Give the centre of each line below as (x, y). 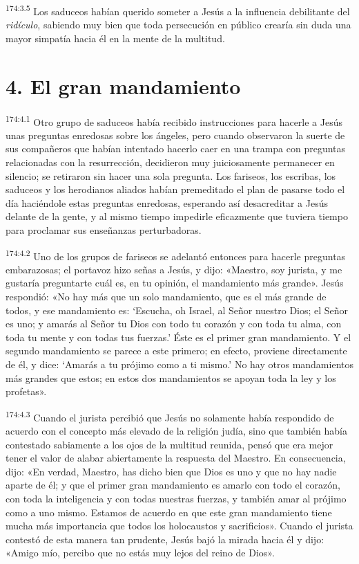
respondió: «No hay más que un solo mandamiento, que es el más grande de (166, 296)
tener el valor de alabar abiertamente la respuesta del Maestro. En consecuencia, (176, 458)
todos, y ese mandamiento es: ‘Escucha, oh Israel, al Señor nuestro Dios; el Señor (177, 310)
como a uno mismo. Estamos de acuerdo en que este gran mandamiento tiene (169, 512)
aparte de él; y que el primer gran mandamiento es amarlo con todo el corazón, (173, 485)
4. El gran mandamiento (123, 85)
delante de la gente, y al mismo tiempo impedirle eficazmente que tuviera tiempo (177, 216)
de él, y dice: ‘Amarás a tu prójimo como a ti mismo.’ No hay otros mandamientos (179, 364)
